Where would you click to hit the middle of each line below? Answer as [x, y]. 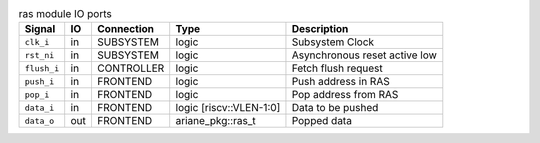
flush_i [42, 68]
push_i [39, 81]
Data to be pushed [335, 108]
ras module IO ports [65, 14]
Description [320, 29]
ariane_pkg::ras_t [215, 121]
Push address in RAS [340, 82]
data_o [39, 120]
